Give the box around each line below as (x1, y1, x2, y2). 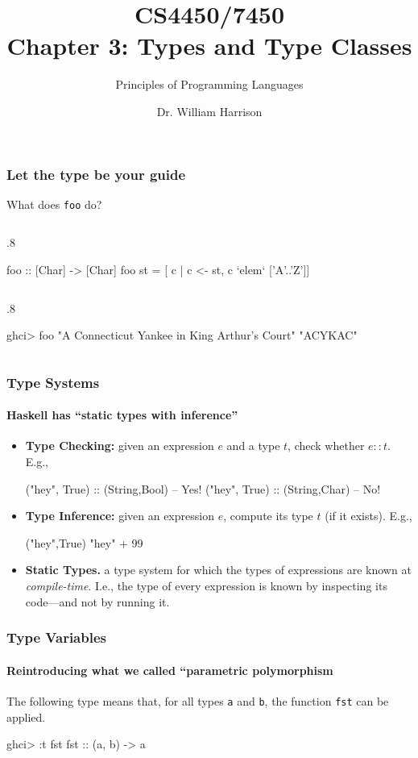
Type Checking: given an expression (25, 437, 214, 454)
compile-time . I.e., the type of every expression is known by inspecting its (25, 577, 387, 594)
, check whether (288, 437, 365, 454)
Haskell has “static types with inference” (6, 406, 238, 423)
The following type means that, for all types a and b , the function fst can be (6, 692, 389, 709)
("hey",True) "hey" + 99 (25, 534, 143, 551)
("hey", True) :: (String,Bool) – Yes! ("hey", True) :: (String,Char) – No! (25, 480, 381, 497)
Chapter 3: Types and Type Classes (6, 29, 412, 62)
